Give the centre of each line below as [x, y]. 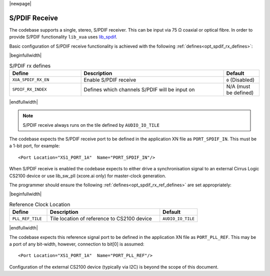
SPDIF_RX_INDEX [29, 89]
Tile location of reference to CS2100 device [101, 219]
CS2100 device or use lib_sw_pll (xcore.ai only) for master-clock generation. [88, 176]
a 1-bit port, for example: [34, 146]
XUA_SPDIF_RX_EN [31, 80]
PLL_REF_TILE [27, 219]
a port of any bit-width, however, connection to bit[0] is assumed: [77, 244]
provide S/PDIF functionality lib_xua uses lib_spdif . [63, 37]
